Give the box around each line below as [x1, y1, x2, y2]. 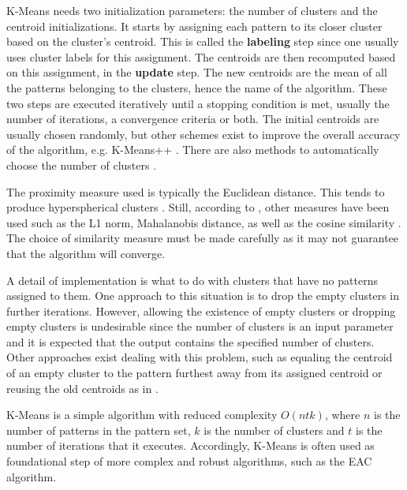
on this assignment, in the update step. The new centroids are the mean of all [6, 64, 387, 80]
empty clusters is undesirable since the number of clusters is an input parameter [6, 318, 394, 335]
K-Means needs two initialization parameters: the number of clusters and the [6, 2, 378, 18]
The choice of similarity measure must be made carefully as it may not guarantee [6, 230, 399, 246]
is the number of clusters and [203, 421, 345, 438]
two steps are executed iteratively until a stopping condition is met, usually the [6, 95, 390, 111]
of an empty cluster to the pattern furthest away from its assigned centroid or [6, 365, 383, 381]
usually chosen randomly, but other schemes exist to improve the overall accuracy [6, 125, 401, 142]
